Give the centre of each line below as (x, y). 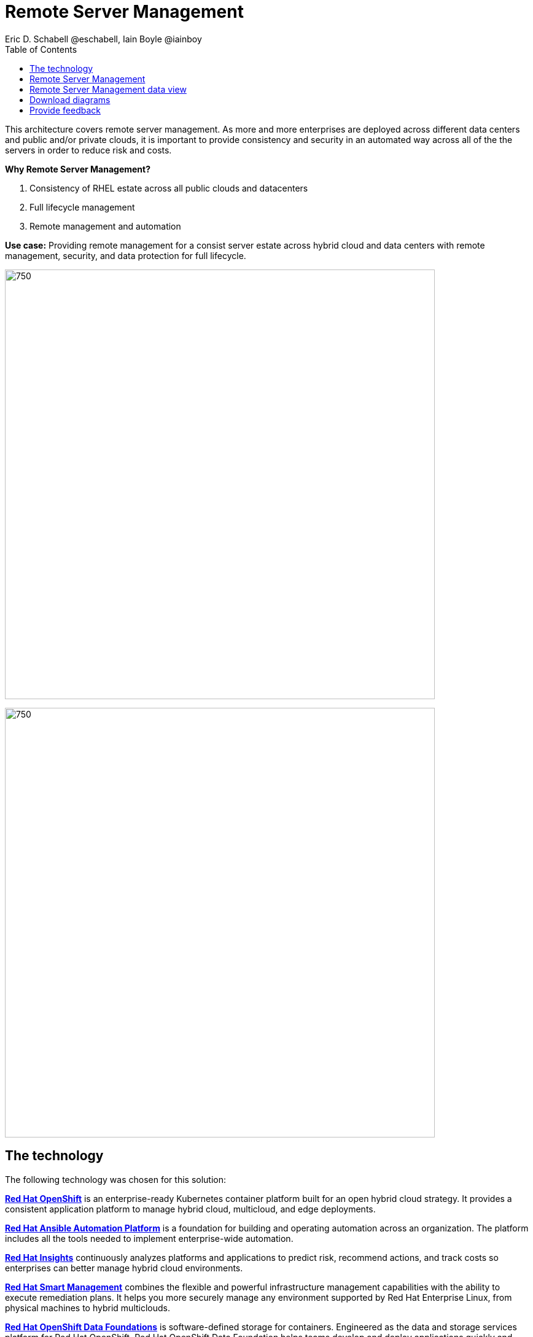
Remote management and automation (105, 226)
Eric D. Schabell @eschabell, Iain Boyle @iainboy (103, 39)
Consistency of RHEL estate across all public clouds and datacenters (169, 188)
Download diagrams (70, 99)
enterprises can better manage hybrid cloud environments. (124, 1268)
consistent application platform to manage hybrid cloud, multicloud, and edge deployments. (190, 1209)
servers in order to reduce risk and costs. (88, 150)
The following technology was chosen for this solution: (116, 1179)
